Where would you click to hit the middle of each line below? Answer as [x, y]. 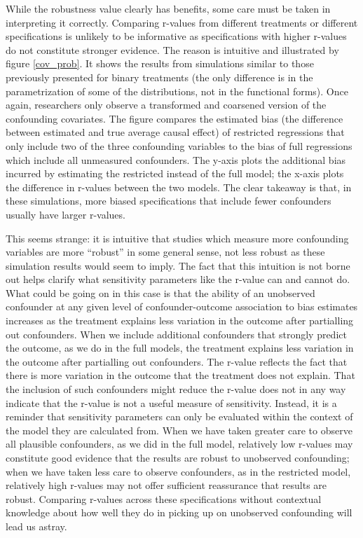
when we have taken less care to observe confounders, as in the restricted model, [178, 471]
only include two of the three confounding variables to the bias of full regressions [179, 145]
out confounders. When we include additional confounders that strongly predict [176, 334]
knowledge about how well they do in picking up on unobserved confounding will [179, 512]
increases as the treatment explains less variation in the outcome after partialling [180, 320]
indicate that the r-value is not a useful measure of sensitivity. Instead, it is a [171, 402]
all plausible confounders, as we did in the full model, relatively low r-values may [179, 444]
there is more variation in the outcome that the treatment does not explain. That [180, 375]
